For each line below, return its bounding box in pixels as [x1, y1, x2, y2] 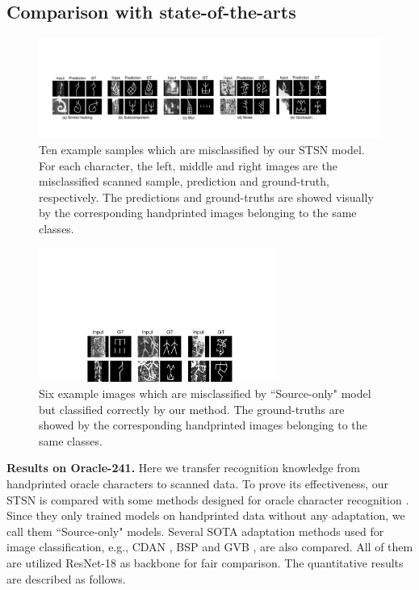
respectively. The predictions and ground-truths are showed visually [39, 188, 374, 205]
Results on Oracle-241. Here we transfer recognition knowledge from [6, 459, 360, 476]
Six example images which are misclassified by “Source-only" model [39, 384, 371, 401]
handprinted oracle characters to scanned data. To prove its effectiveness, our [6, 475, 389, 492]
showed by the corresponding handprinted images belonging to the [39, 416, 367, 433]
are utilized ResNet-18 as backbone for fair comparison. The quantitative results [6, 554, 404, 571]
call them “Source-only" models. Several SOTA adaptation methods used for [6, 522, 384, 539]
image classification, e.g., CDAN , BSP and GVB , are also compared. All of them [6, 538, 413, 555]
